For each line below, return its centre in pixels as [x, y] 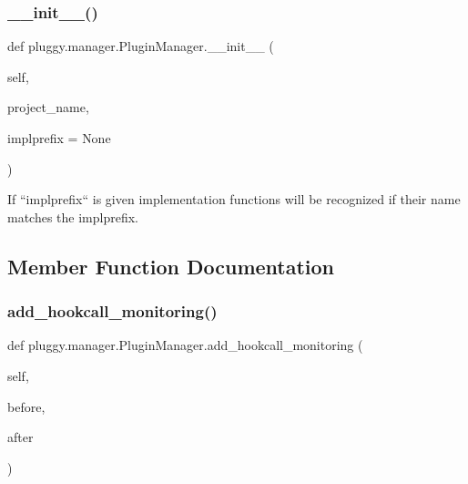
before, [26, 406]
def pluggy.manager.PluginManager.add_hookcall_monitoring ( [185, 345]
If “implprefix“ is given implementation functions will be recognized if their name [234, 199]
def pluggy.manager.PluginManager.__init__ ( [141, 46]
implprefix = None [59, 138]
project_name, [48, 107]
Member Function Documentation [171, 266]
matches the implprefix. [73, 216]
